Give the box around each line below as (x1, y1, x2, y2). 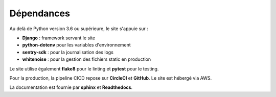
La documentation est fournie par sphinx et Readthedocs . (9, 84, 133, 90)
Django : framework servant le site (22, 35, 96, 41)
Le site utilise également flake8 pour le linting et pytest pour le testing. (9, 65, 159, 71)
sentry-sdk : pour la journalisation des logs (22, 49, 113, 55)
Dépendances (9, 8, 70, 19)
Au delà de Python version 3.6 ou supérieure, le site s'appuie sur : (9, 26, 148, 32)
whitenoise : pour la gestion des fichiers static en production (22, 56, 151, 62)
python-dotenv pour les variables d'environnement (22, 42, 131, 48)
